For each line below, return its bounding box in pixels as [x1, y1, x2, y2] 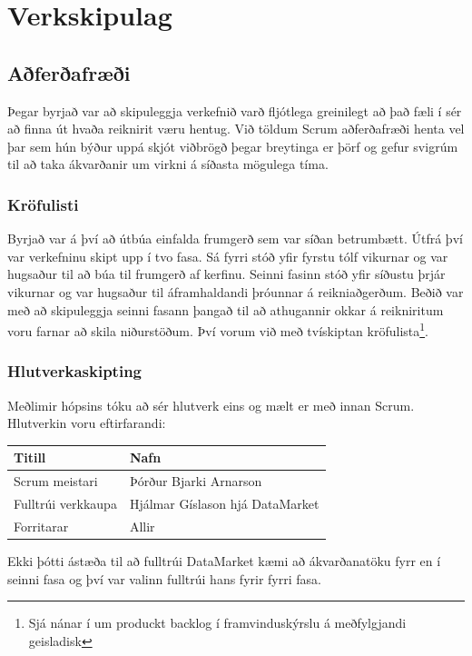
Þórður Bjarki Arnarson [129, 472, 262, 491]
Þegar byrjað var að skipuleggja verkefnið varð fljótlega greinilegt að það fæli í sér [7, 101, 462, 120]
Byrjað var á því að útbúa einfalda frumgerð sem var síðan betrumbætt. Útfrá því [7, 229, 463, 248]
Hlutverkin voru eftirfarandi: [7, 413, 166, 432]
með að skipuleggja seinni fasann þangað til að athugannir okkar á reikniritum [7, 300, 444, 319]
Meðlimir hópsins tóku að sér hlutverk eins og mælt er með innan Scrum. [7, 395, 415, 414]
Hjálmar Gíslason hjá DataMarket [129, 493, 320, 512]
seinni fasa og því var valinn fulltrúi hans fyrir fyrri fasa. [7, 569, 321, 588]
